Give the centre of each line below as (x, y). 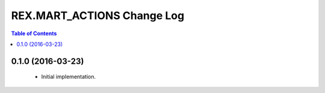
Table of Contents (34, 33)
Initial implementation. (69, 77)
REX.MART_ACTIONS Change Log (98, 15)
